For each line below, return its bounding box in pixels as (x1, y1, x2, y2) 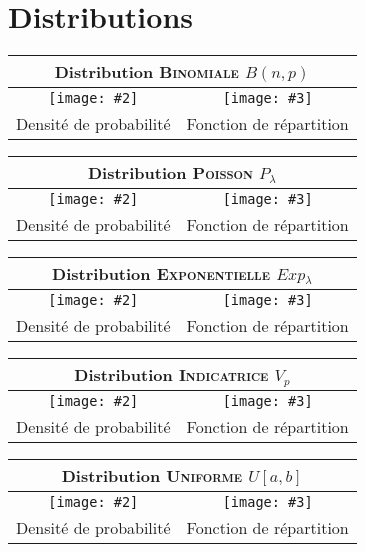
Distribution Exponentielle (52, 262, 271, 286)
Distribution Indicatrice (74, 363, 269, 387)
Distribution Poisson (87, 161, 253, 185)
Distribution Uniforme (61, 464, 243, 488)
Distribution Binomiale (54, 60, 239, 84)
